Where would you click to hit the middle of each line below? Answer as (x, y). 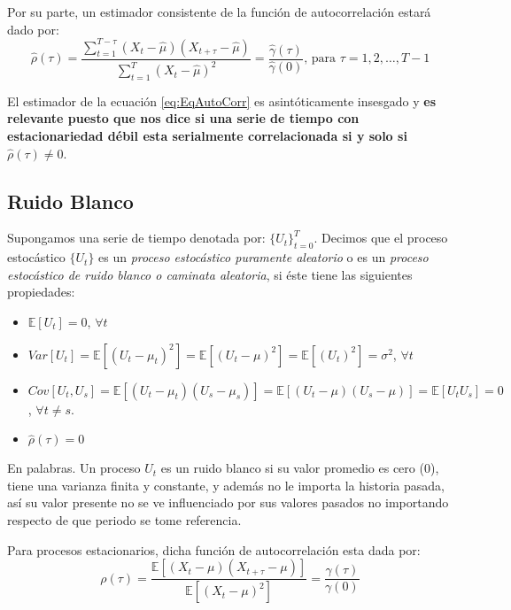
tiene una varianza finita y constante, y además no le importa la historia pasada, (226, 485)
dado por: (33, 29)
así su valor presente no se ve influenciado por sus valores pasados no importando (228, 502)
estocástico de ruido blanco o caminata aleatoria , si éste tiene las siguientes (210, 274)
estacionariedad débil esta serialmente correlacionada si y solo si (207, 136)
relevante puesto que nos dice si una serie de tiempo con (183, 118)
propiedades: (41, 292)
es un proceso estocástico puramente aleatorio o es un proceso (263, 257)
